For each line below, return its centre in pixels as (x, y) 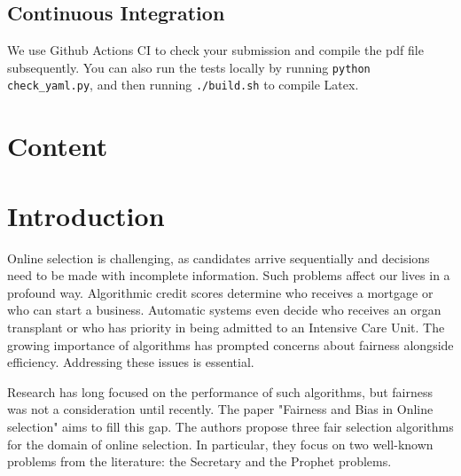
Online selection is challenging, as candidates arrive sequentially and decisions (219, 258)
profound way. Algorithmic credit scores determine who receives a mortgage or (220, 292)
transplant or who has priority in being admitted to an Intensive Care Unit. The (226, 327)
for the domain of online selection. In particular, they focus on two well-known (220, 444)
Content (58, 146)
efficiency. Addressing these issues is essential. (131, 362)
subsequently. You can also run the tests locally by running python (189, 67)
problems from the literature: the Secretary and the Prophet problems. (199, 461)
